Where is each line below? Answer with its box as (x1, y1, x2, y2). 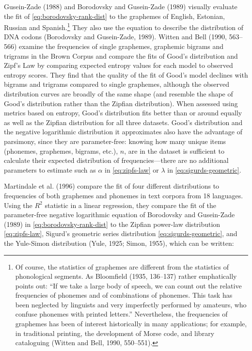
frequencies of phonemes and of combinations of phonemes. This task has (15, 290, 233, 300)
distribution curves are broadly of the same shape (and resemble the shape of (4, 89, 233, 98)
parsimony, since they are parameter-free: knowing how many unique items (4, 136, 226, 146)
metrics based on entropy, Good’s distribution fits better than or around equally (4, 108, 242, 118)
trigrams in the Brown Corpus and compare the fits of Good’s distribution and (4, 50, 238, 61)
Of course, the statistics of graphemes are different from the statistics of (15, 261, 229, 271)
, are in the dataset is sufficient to (124, 145, 225, 156)
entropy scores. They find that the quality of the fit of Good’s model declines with (4, 69, 248, 80)
